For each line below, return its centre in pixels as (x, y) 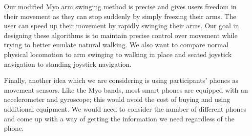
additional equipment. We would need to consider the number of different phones (125, 108)
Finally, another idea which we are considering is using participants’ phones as (121, 80)
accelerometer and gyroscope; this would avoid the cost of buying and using (117, 99)
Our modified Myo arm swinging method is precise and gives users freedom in (120, 6)
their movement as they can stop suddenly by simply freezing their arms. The (120, 16)
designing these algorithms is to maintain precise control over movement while (121, 35)
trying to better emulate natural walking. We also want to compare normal (116, 45)
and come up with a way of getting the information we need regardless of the (119, 118)
